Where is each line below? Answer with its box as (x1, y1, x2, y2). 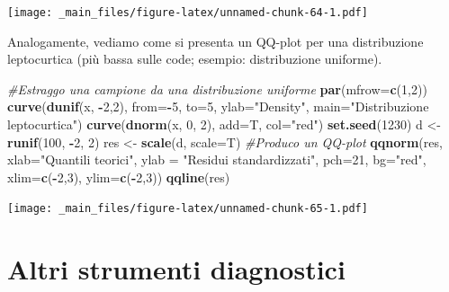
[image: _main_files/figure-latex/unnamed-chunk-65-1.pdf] (7, 202, 368, 216)
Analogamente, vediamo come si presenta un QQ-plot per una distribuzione (7, 31, 424, 50)
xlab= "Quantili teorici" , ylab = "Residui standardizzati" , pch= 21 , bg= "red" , (7, 150, 427, 169)
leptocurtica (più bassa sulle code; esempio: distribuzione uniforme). (7, 49, 382, 68)
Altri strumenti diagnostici (7, 251, 346, 288)
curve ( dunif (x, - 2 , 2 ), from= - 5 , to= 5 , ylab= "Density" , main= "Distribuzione (7, 97, 429, 116)
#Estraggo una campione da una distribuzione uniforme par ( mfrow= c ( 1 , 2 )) (7, 79, 427, 98)
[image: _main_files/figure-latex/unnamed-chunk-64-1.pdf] (7, 6, 368, 19)
